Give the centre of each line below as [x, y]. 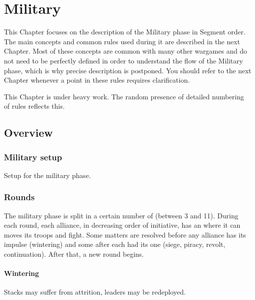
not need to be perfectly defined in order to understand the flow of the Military [124, 60]
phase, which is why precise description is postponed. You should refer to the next [128, 70]
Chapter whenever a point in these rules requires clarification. [97, 80]
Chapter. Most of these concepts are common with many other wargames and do [126, 51]
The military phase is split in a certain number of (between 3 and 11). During [121, 215]
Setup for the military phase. [47, 175]
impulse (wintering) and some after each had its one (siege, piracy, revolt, [115, 244]
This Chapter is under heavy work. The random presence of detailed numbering [124, 96]
